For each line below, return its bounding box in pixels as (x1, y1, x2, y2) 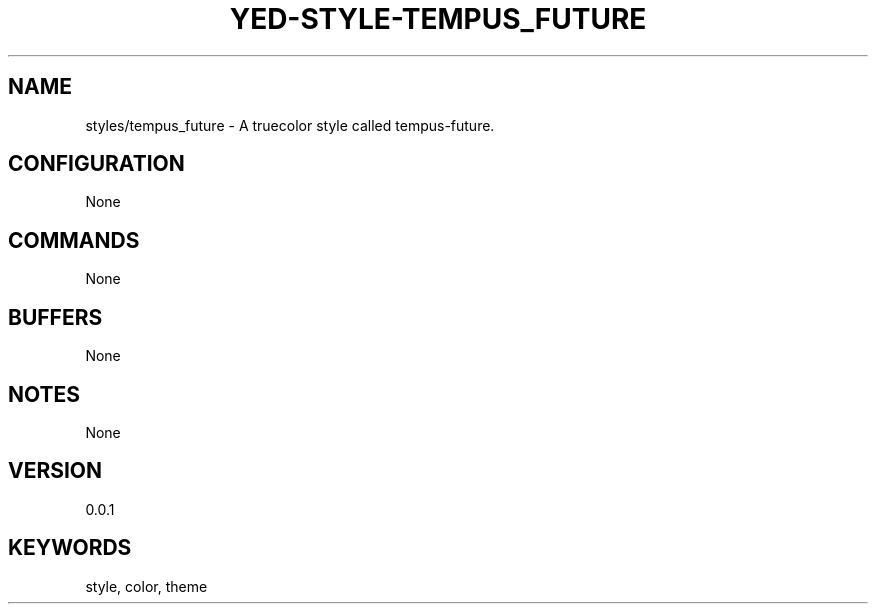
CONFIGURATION (8, 151, 185, 177)
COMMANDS (8, 227, 140, 253)
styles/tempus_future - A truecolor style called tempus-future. (85, 116, 495, 134)
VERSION (8, 458, 103, 484)
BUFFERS (8, 304, 103, 330)
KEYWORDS (8, 535, 132, 561)
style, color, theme (85, 577, 208, 595)
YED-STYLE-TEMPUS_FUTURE (229, 2, 647, 36)
